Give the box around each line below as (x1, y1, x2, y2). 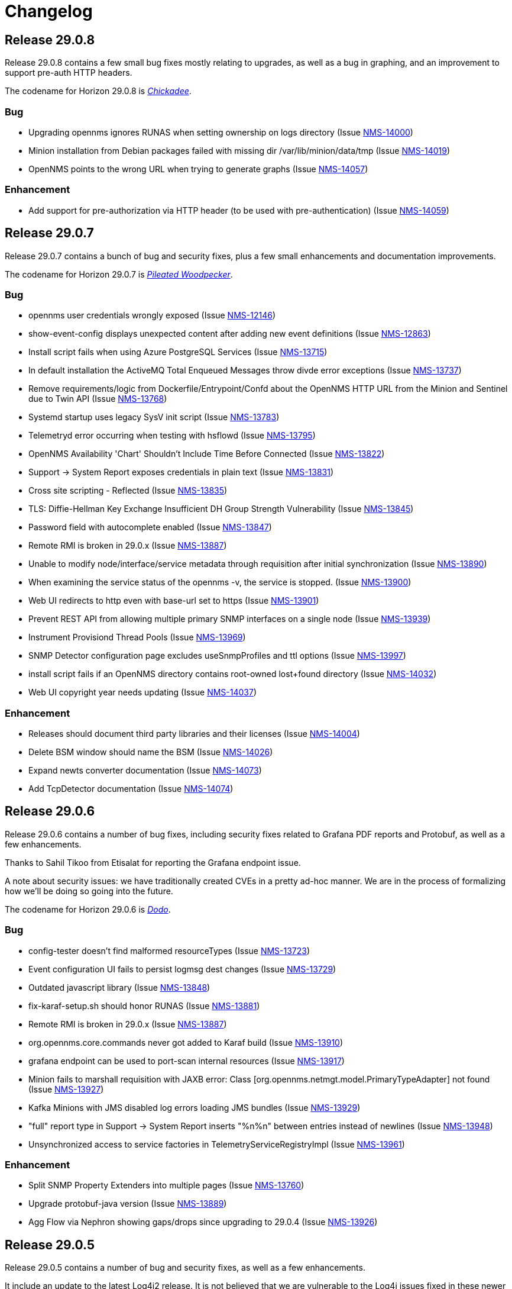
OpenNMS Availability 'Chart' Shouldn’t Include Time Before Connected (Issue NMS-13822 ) (28, 449, 385, 459)
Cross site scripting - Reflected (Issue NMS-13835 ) (28, 485, 228, 496)
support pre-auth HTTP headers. (5, 67, 132, 78)
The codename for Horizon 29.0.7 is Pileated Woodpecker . (5, 269, 233, 279)
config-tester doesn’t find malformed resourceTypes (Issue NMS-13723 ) (28, 945, 310, 956)
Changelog (5, 1, 93, 21)
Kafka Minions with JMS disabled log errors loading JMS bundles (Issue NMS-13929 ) (28, 1102, 361, 1113)
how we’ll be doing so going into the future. (5, 885, 173, 896)
